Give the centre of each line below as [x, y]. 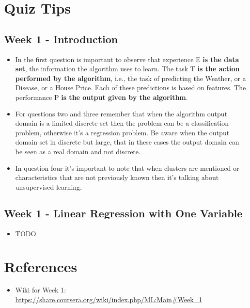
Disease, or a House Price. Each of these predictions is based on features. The [131, 88]
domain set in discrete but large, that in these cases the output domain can [127, 142]
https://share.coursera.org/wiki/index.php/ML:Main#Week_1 [109, 299]
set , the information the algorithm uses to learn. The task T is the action [127, 69]
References [41, 267]
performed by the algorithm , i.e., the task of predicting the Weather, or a [131, 78]
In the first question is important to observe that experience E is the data [127, 59]
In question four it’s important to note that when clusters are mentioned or [127, 168]
